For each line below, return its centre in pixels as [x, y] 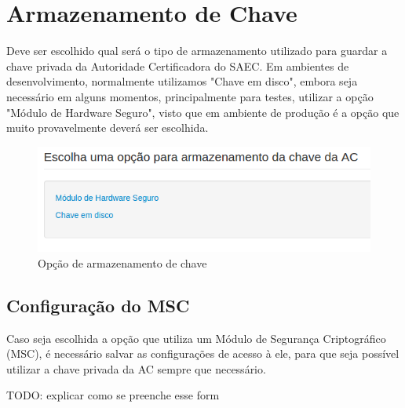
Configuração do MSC [98, 305]
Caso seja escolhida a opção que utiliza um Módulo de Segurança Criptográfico [196, 338]
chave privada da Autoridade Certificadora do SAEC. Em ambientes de [178, 66]
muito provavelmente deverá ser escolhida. [108, 127]
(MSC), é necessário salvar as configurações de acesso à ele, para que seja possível [203, 353]
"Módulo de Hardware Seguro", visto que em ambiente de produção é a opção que [203, 112]
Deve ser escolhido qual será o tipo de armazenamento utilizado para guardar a [197, 51]
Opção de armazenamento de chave [122, 262]
